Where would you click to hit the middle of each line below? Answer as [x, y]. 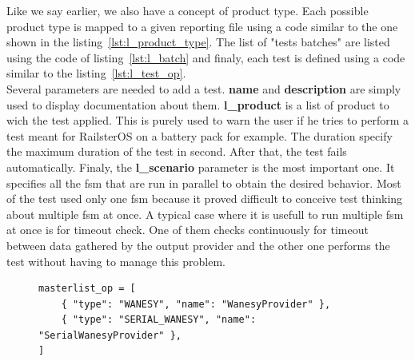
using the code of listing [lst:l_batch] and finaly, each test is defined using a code [206, 57]
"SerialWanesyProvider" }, [110, 335]
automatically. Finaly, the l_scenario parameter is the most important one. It [201, 167]
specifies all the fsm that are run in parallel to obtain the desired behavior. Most [204, 182]
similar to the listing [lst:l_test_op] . [96, 73]
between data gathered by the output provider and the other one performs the [198, 245]
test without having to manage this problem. [116, 261]
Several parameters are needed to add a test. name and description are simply [204, 88]
